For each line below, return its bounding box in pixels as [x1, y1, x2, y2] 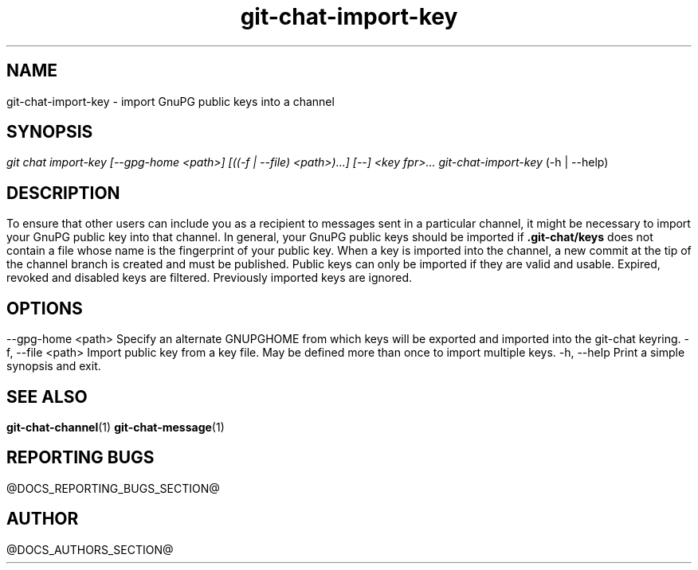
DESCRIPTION [6, 182, 120, 203]
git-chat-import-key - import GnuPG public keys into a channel [6, 94, 335, 108]
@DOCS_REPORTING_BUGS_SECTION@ [6, 481, 220, 495]
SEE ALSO [6, 386, 88, 407]
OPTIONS [6, 298, 83, 318]
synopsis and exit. [6, 359, 101, 373]
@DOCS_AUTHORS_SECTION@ [6, 542, 174, 556]
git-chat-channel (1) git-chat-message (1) [6, 420, 225, 434]
